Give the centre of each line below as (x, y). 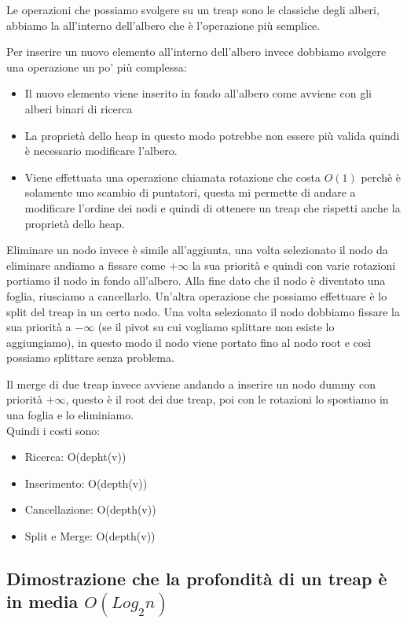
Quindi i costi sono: (53, 430)
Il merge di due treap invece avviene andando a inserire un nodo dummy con (191, 383)
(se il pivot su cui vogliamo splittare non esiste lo (216, 327)
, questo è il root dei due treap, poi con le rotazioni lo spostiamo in (227, 399)
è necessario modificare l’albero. (101, 151)
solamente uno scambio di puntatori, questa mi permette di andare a (190, 192)
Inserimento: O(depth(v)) (86, 483)
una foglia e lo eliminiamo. (70, 415)
